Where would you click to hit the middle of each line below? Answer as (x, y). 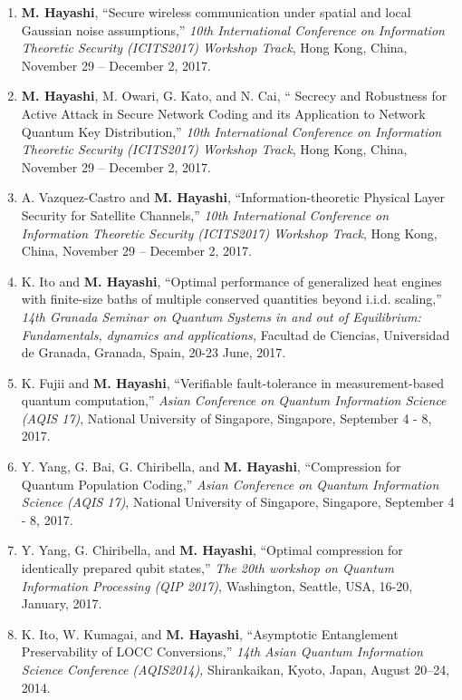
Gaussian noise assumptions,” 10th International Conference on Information (233, 29)
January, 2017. (62, 603)
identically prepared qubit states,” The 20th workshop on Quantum (207, 568)
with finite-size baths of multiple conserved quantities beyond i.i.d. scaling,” (231, 299)
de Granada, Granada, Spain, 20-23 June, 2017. (154, 352)
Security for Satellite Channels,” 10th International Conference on (205, 214)
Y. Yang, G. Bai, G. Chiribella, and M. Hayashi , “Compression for (211, 467)
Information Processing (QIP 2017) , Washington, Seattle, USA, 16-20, (217, 585)
